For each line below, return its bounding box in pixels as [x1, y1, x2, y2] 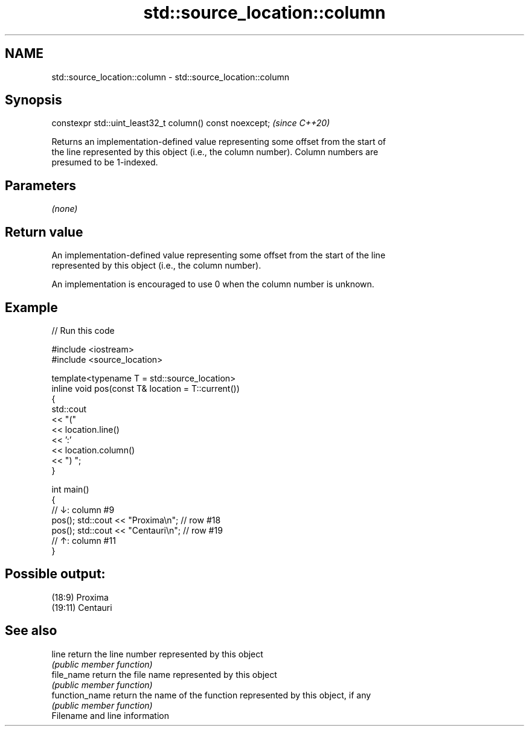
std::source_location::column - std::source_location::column [51, 71, 290, 82]
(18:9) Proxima [51, 592, 109, 602]
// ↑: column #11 [51, 535, 116, 546]
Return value [5, 224, 83, 240]
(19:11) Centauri [51, 602, 112, 613]
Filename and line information [51, 710, 169, 721]
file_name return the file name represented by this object [51, 669, 277, 680]
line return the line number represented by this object [51, 648, 263, 659]
